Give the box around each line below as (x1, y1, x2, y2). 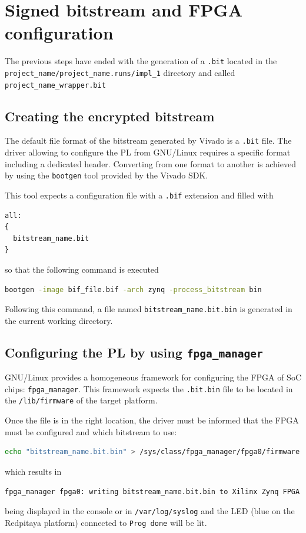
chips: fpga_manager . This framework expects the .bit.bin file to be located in (5, 382, 293, 395)
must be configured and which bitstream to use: (5, 425, 177, 438)
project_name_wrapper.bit (5, 81, 106, 90)
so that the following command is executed (5, 263, 159, 276)
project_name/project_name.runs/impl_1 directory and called (5, 66, 235, 78)
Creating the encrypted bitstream (5, 107, 215, 125)
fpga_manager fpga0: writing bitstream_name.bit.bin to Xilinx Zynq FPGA (5, 487, 300, 496)
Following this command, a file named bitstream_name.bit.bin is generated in (5, 303, 292, 315)
